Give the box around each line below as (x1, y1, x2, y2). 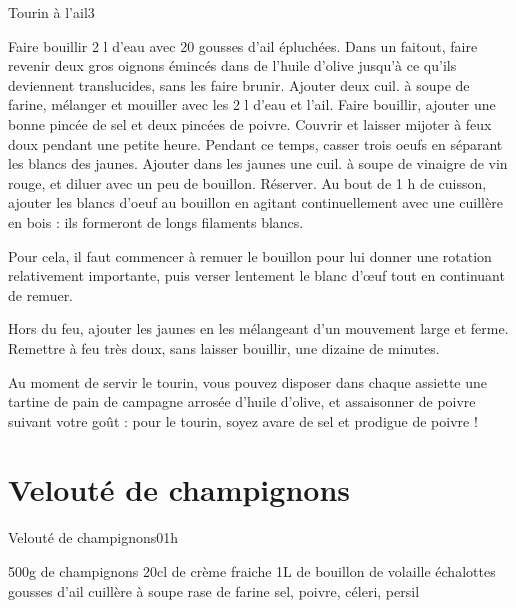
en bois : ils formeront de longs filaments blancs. (8, 211, 304, 232)
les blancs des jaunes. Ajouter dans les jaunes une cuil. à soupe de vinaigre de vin (8, 153, 508, 174)
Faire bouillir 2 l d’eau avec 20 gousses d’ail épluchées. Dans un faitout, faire (8, 35, 478, 56)
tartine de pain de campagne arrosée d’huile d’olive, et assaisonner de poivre (8, 391, 476, 412)
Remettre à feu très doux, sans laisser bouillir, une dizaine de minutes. (8, 337, 440, 358)
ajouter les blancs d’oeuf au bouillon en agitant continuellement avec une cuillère (8, 192, 503, 213)
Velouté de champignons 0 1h (8, 527, 179, 548)
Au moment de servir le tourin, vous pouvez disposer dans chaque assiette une (8, 371, 487, 392)
